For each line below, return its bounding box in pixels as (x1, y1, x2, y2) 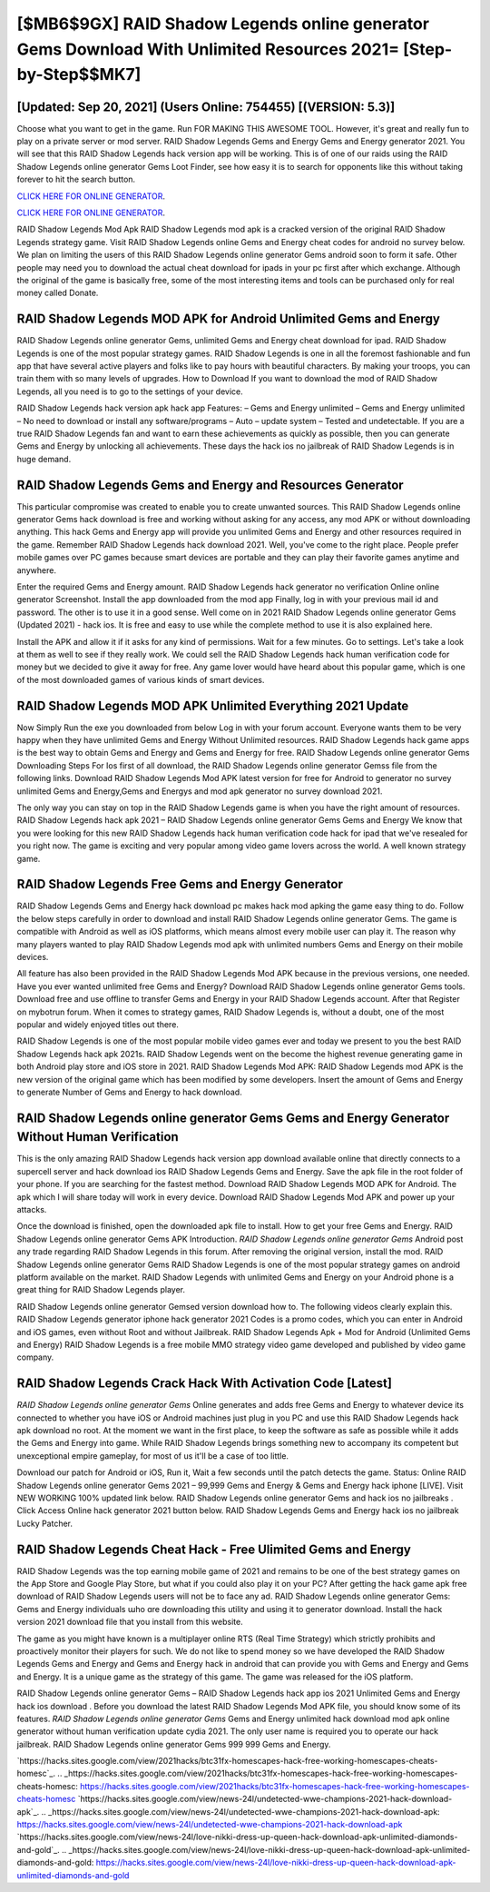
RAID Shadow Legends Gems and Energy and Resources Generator (16, 477, 404, 492)
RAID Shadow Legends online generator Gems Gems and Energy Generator (16, 1110, 450, 1125)
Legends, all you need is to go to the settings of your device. (16, 386, 244, 397)
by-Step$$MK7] (16, 64, 142, 85)
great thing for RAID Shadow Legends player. (16, 1284, 186, 1295)
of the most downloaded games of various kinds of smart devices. (16, 674, 265, 685)
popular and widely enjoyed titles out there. (16, 1018, 179, 1030)
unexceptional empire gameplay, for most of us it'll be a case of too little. (16, 1450, 289, 1461)
